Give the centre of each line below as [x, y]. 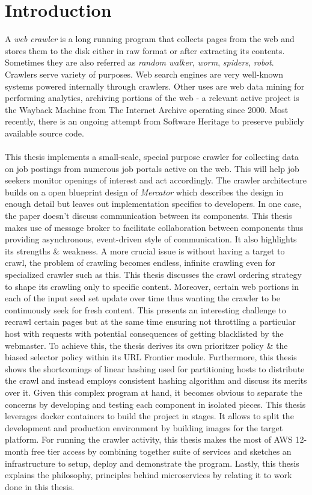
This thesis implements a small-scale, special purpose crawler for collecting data [152, 157]
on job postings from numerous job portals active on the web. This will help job [152, 168]
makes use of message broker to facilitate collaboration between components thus [154, 227]
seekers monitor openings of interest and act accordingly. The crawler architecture [156, 180]
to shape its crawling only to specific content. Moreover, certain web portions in [152, 286]
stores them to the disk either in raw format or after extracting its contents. [145, 50]
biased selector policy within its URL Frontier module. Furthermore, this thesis [151, 357]
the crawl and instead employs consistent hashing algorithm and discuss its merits [156, 380]
